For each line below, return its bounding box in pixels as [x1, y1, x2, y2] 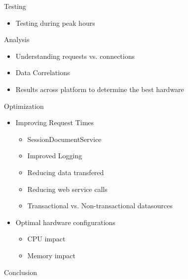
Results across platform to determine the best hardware [15, 84, 184, 94]
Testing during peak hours [15, 17, 95, 28]
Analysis [4, 34, 30, 45]
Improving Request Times [15, 117, 94, 128]
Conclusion [4, 267, 37, 277]
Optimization [4, 100, 44, 111]
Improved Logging [27, 150, 82, 161]
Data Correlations [15, 67, 70, 78]
